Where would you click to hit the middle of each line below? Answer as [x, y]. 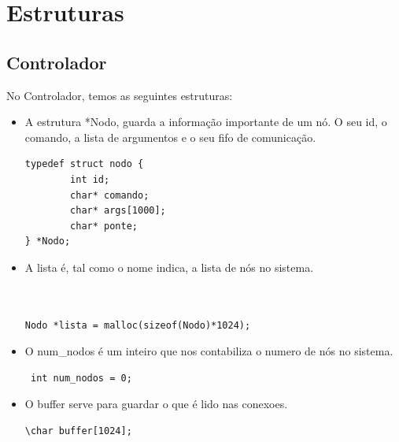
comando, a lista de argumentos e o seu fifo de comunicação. [170, 137]
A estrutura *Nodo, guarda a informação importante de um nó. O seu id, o [206, 122]
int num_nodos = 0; [81, 378]
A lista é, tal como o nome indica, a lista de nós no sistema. [169, 267]
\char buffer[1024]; [78, 431]
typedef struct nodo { [84, 164]
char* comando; [110, 195]
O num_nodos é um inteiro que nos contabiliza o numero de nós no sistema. [209, 351]
